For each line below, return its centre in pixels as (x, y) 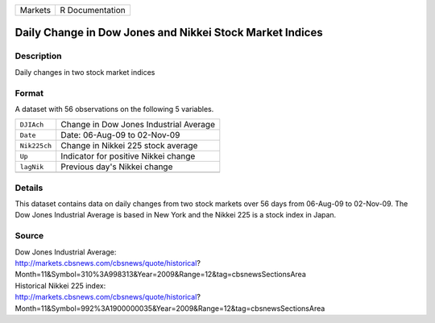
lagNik (32, 166)
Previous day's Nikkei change (117, 167)
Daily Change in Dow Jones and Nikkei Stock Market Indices (169, 33)
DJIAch (32, 124)
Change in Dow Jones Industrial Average (138, 125)
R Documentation (93, 10)
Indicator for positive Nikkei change (128, 156)
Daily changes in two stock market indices (85, 72)
